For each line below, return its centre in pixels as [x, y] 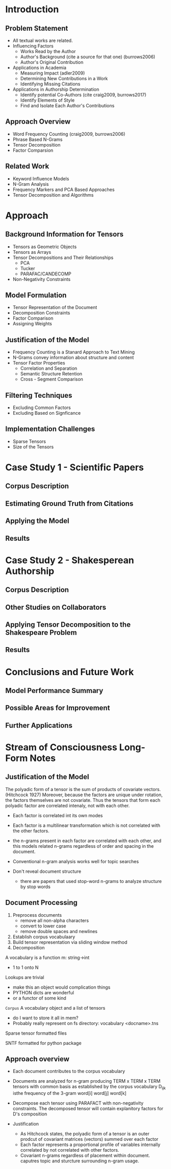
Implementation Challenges [50, 429]
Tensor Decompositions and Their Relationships [63, 257]
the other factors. [31, 830]
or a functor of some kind [39, 998]
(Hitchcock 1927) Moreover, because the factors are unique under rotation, [84, 795]
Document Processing [41, 903]
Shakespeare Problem [41, 633]
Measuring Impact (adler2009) [53, 73]
